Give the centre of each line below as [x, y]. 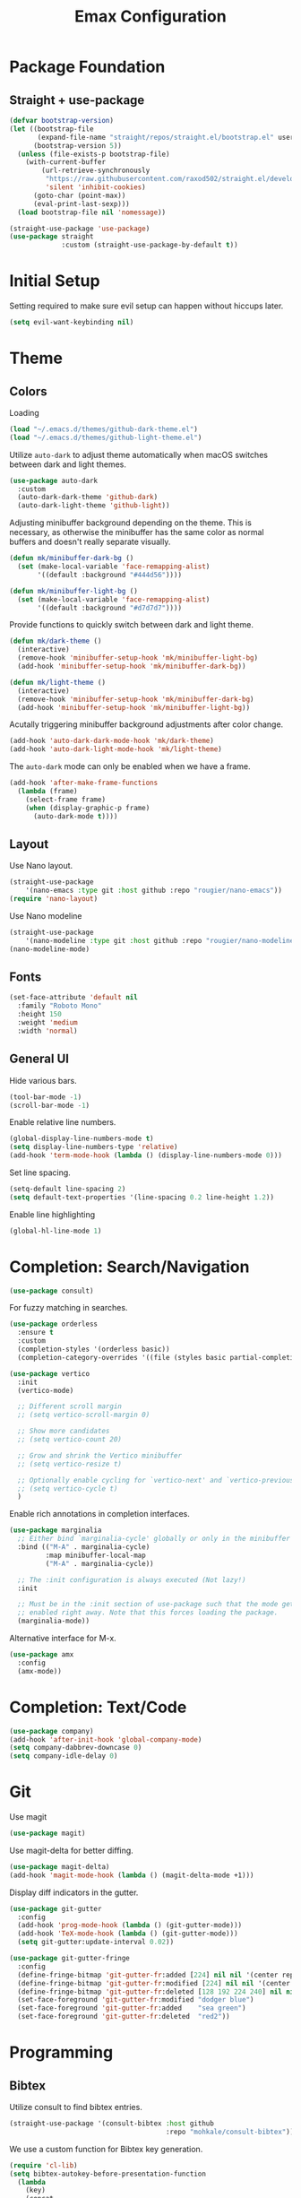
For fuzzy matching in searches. [69, 1308]
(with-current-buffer [65, 162]
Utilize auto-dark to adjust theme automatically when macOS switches [139, 454]
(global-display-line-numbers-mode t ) [82, 1139]
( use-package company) [52, 1731]
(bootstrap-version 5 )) [77, 145]
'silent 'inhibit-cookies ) [95, 187]
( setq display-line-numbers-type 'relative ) [94, 1147]
